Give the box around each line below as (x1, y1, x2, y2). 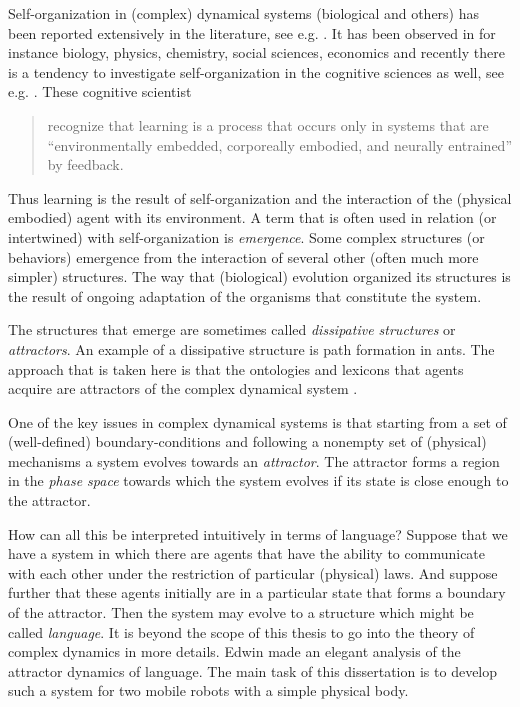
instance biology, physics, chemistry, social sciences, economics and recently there (8, 42, 505, 63)
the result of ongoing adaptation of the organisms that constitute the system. (8, 285, 482, 306)
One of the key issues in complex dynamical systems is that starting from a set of (8, 411, 507, 432)
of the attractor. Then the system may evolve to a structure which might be (8, 602, 474, 623)
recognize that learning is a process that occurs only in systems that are (47, 114, 489, 135)
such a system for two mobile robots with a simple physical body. (8, 680, 409, 701)
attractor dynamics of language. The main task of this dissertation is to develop (8, 660, 498, 681)
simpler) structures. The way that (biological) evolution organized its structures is (8, 266, 511, 287)
